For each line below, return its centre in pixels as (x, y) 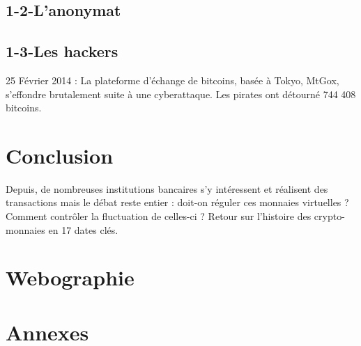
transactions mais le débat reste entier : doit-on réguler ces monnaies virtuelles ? (177, 202)
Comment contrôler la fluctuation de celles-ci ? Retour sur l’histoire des (159, 216)
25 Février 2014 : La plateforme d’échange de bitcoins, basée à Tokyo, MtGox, (172, 80)
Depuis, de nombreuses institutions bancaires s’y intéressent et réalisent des (167, 188)
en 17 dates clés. (83, 229)
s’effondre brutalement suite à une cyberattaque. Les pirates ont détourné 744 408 (181, 94)
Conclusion (60, 155)
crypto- (329, 216)
